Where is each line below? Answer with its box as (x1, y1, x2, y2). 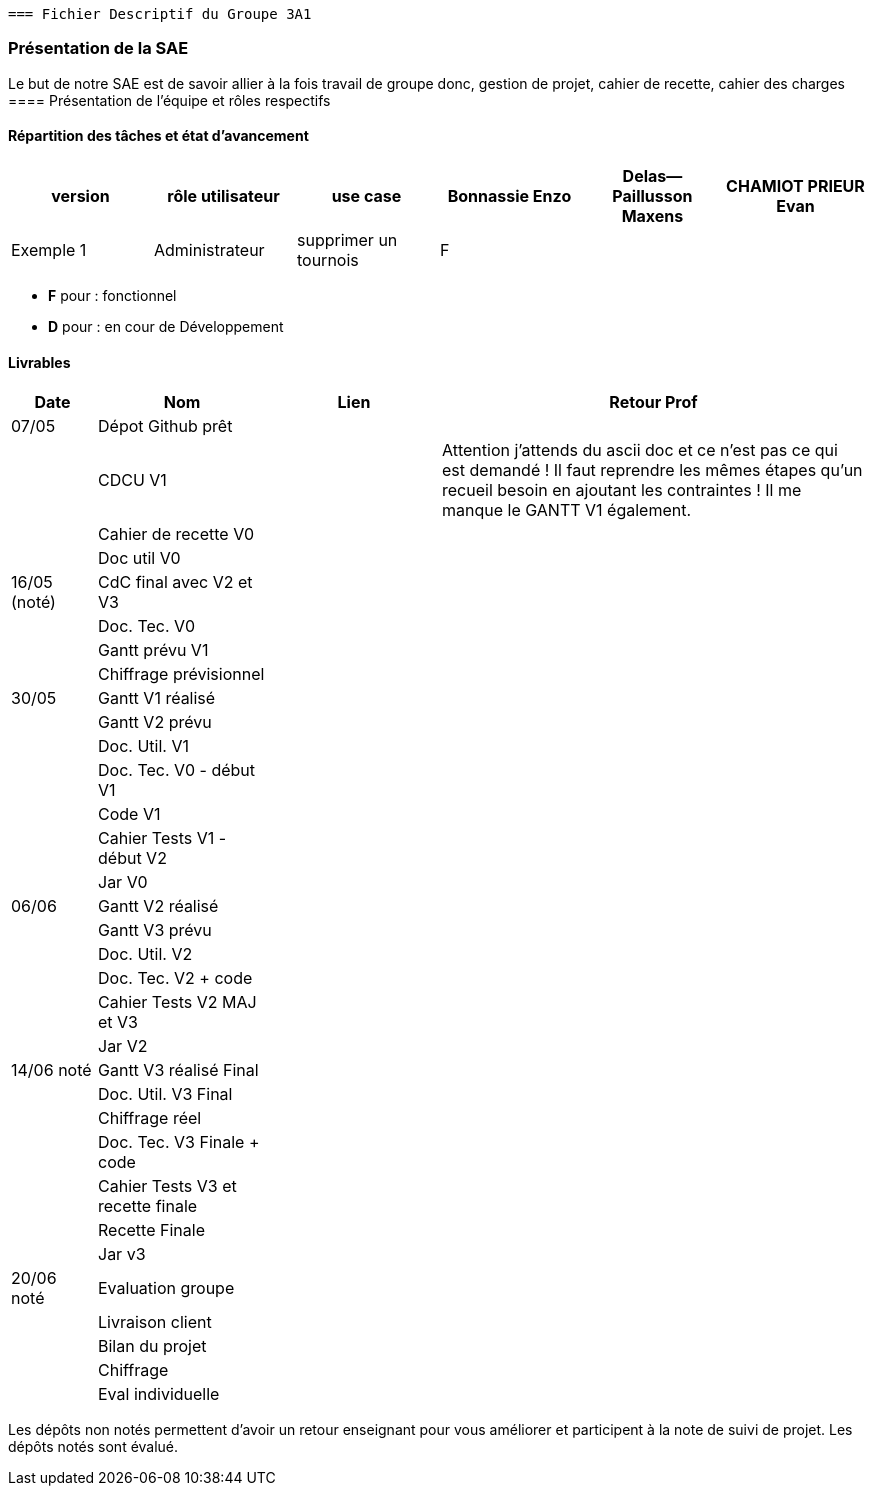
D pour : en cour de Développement (48, 317, 284, 335)
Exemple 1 (11, 239, 87, 260)
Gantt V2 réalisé (98, 896, 219, 917)
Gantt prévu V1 (98, 640, 209, 661)
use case (331, 185, 402, 206)
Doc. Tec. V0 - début (98, 760, 255, 781)
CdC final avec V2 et (98, 572, 253, 593)
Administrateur (153, 239, 265, 260)
